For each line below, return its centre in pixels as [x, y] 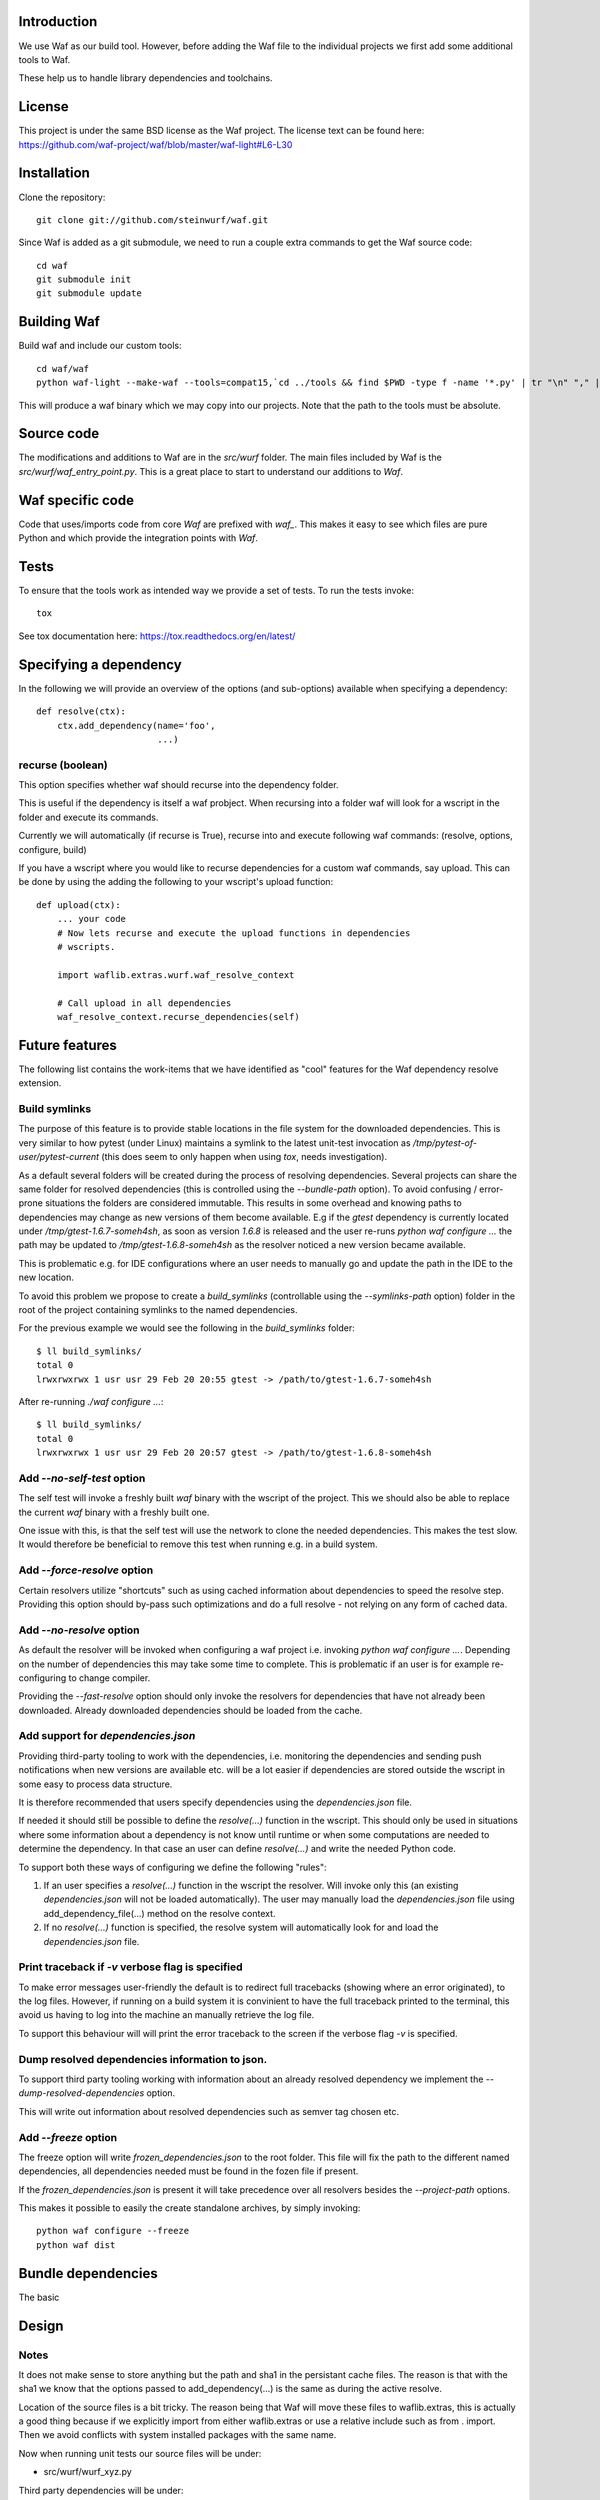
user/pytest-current [59, 1157]
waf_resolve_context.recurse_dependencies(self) [178, 1016]
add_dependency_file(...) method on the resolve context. [159, 1913]
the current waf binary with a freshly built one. [114, 1512]
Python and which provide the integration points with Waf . [138, 538]
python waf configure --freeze [113, 2231]
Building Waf [59, 321]
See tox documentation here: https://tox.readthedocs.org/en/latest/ [157, 636]
